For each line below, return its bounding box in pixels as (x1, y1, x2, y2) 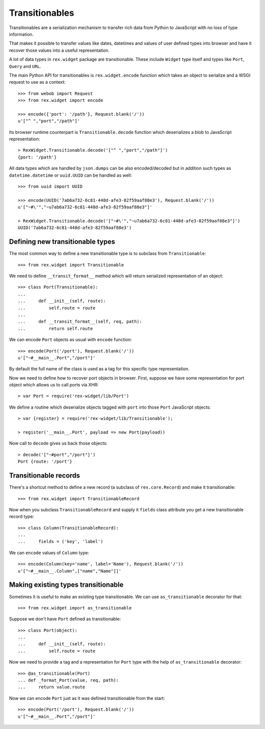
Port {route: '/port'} (18, 459, 73, 465)
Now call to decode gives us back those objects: (9, 441, 108, 446)
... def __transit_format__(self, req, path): (18, 319, 142, 324)
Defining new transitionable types (9, 238, 115, 246)
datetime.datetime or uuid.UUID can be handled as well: (9, 172, 132, 178)
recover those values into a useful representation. (9, 47, 110, 53)
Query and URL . (9, 63, 42, 69)
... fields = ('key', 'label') (18, 539, 104, 544)
